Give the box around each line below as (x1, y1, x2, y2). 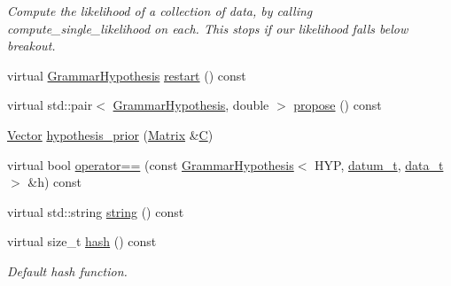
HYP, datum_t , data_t (315, 155, 444, 174)
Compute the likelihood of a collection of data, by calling (7, 2, 313, 19)
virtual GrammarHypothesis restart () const (7, 66, 246, 84)
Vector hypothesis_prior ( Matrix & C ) (7, 125, 214, 143)
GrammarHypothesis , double (113, 96, 269, 114)
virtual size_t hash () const (7, 232, 157, 251)
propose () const (293, 96, 382, 114)
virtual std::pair (7, 96, 93, 114)
